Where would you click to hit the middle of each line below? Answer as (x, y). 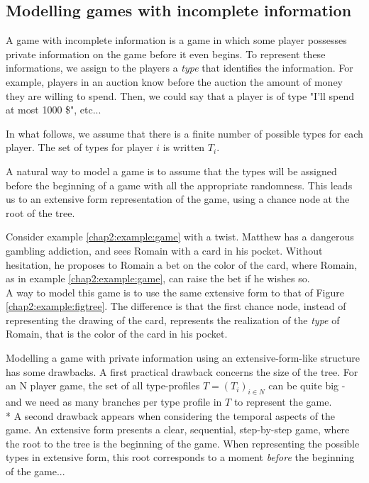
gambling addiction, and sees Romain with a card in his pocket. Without (164, 250)
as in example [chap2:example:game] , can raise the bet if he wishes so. (158, 278)
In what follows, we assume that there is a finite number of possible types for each (184, 133)
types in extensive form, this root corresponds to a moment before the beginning (180, 457)
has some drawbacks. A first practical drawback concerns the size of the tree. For (182, 371)
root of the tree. (40, 212)
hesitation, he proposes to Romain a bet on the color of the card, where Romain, (182, 264)
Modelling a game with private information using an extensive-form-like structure (183, 358)
